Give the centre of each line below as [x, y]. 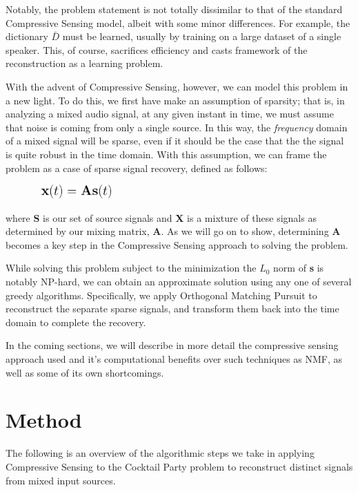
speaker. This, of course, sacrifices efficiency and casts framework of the [157, 49]
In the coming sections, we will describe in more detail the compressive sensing [172, 345]
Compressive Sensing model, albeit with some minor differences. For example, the [178, 22]
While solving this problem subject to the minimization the [131, 268]
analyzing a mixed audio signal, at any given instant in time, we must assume [170, 114]
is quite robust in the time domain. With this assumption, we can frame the [166, 154]
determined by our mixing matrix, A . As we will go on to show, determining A [173, 231]
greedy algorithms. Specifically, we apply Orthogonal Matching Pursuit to [161, 295]
